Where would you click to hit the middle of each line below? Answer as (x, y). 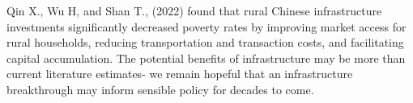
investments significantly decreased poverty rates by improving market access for (206, 26)
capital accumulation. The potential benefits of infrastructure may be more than (206, 58)
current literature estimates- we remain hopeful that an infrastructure (180, 74)
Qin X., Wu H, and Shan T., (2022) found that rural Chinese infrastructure (194, 10)
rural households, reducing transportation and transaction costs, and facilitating (205, 42)
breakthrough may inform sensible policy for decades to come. (160, 89)
